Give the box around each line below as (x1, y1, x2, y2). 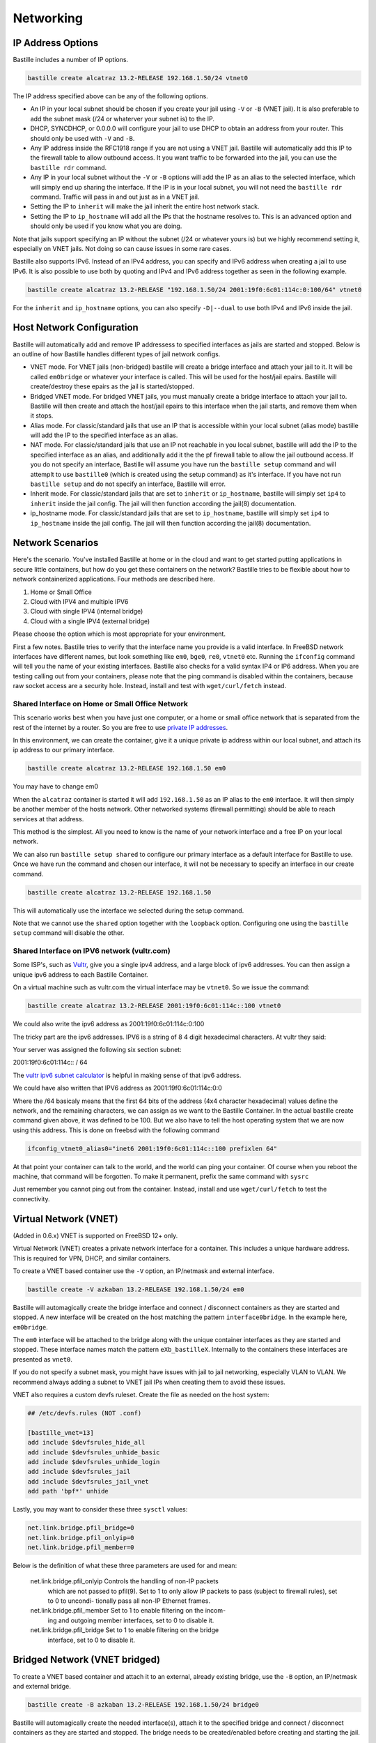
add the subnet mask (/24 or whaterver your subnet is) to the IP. (30, 114, 215, 123)
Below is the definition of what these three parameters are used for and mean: (13, 1561, 237, 1569)
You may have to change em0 (13, 782, 99, 791)
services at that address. (13, 814, 84, 823)
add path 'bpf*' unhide (27, 1487, 109, 1495)
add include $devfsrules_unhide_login (27, 1458, 160, 1466)
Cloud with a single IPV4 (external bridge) (30, 617, 150, 625)
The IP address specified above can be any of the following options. (13, 92, 208, 100)
